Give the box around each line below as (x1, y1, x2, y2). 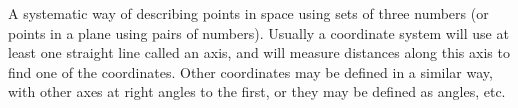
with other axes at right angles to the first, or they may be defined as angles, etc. (8, 81, 506, 102)
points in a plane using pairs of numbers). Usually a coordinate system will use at (8, 22, 509, 43)
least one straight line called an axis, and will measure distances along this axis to (8, 42, 510, 63)
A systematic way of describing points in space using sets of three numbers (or (8, 3, 489, 23)
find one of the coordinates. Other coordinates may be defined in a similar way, (8, 61, 493, 82)
